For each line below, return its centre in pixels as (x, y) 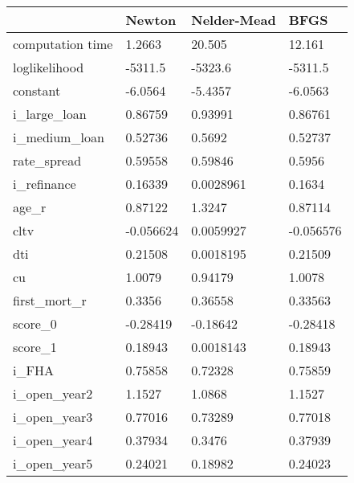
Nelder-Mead (234, 20)
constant (37, 90)
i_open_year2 (53, 393)
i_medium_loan (59, 137)
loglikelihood (49, 67)
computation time (63, 44)
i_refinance (45, 184)
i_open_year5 (53, 463)
